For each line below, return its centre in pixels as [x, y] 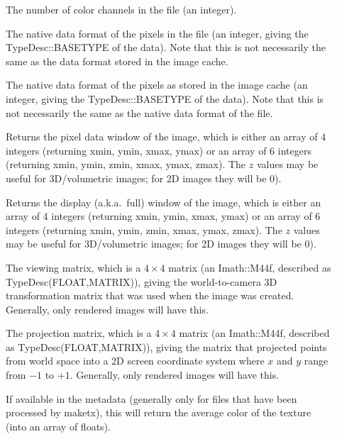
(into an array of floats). [58, 426]
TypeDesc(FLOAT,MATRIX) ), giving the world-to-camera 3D [142, 281]
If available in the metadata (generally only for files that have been [151, 398]
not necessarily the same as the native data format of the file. [139, 112]
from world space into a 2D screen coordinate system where [135, 361]
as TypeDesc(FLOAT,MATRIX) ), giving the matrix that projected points [166, 346]
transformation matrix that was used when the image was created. [150, 295]
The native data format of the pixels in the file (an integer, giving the [157, 33]
